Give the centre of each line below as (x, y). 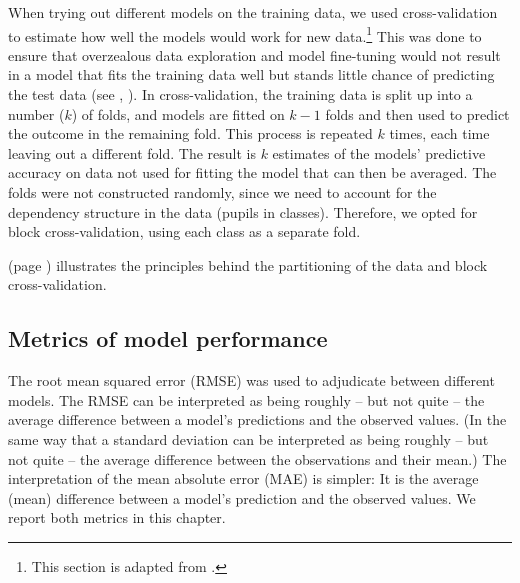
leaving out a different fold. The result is (132, 152)
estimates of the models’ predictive (379, 152)
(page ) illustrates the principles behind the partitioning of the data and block (248, 264)
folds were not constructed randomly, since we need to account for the (222, 192)
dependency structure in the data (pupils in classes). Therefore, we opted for (243, 211)
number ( (36, 113)
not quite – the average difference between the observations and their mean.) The (257, 458)
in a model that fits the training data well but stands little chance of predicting (251, 74)
